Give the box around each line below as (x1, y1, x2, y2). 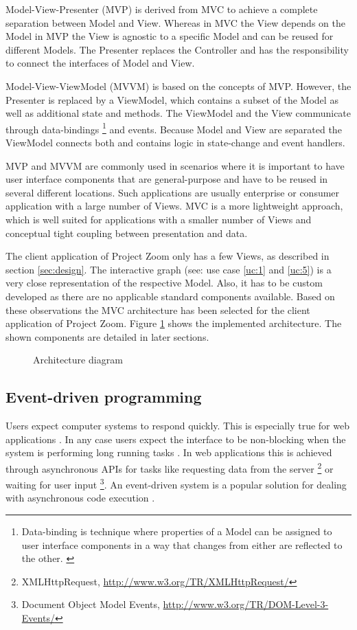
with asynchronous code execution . (5, 491, 155, 505)
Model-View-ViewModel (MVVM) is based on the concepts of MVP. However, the (5, 78, 352, 93)
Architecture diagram (33, 352, 123, 367)
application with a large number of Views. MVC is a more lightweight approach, (5, 199, 343, 213)
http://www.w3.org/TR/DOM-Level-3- (163, 597, 329, 611)
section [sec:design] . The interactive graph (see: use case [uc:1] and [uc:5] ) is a (5, 262, 332, 276)
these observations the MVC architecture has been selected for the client (5, 302, 310, 317)
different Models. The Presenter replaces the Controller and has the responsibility (5, 42, 349, 56)
